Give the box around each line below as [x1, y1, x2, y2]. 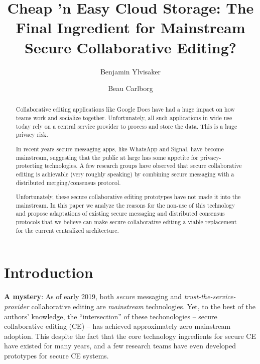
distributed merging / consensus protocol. [16, 178, 121, 187]
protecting [16, 161, 43, 170]
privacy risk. [16, 130, 48, 139]
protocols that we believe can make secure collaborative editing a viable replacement [16, 218, 237, 226]
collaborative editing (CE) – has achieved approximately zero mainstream [4, 321, 231, 331]
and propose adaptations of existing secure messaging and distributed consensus [16, 209, 225, 218]
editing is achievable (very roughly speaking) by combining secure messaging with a [16, 169, 234, 178]
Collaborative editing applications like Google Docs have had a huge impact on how [16, 105, 235, 114]
